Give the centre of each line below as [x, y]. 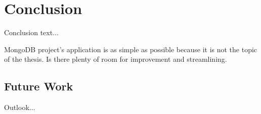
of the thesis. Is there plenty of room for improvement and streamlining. [116, 59]
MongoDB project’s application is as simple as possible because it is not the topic [131, 49]
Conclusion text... [31, 32]
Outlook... [20, 107]
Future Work [39, 86]
